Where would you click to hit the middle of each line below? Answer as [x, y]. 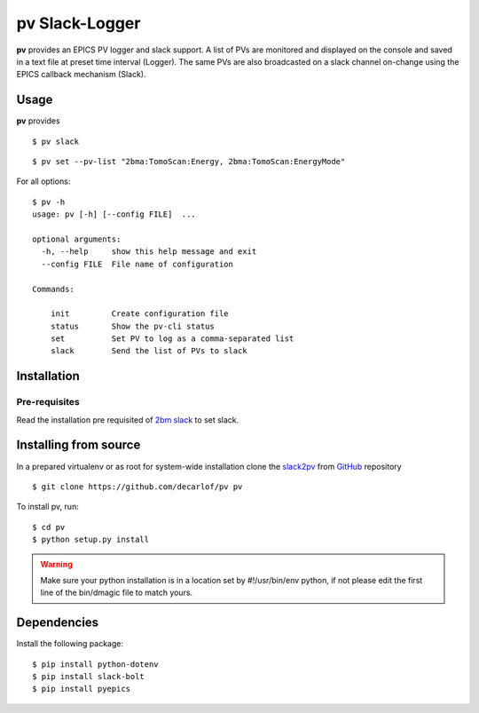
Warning [56, 564]
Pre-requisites [48, 402]
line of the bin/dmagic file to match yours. [117, 593]
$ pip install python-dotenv [95, 664]
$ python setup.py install [91, 540]
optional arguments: [77, 239]
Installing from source [79, 445]
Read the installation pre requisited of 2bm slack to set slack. [128, 420]
